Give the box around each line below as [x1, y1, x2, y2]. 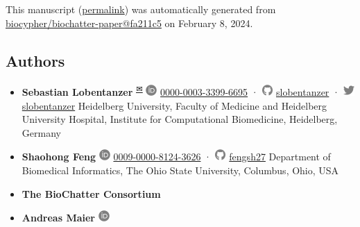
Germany [22, 125, 61, 140]
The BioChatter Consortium [22, 186, 161, 201]
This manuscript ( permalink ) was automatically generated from [6, 2, 276, 16]
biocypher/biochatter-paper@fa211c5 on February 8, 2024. [6, 15, 253, 30]
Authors [6, 49, 65, 71]
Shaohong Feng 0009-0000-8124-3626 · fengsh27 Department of [22, 149, 331, 164]
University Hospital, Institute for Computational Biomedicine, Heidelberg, [22, 112, 338, 126]
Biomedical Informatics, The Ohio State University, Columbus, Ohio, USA [22, 163, 339, 178]
